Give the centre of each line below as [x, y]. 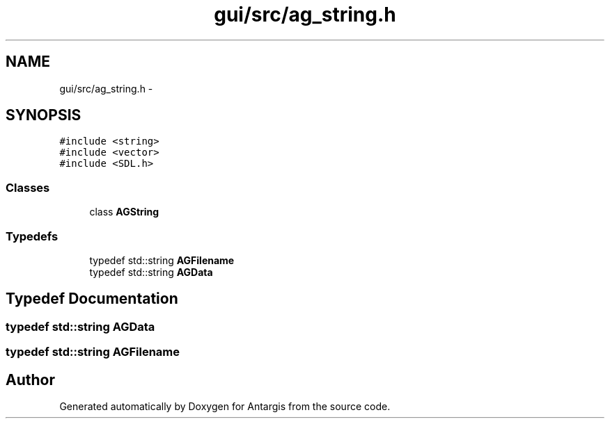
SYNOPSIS [44, 115]
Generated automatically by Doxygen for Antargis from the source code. [225, 406]
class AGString [124, 212]
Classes [28, 187]
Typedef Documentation [92, 299]
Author [30, 380]
